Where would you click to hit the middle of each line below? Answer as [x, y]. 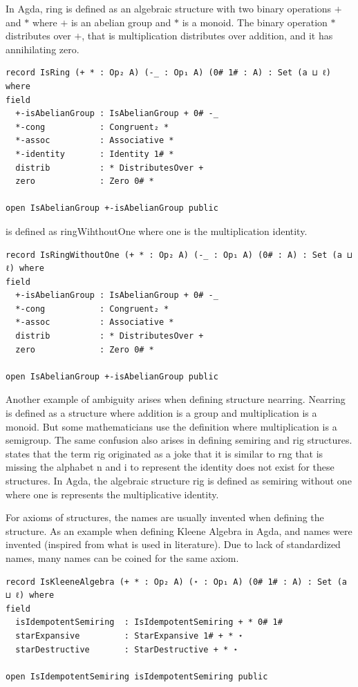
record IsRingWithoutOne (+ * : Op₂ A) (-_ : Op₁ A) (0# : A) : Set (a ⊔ [179, 255]
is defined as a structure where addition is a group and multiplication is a [161, 413]
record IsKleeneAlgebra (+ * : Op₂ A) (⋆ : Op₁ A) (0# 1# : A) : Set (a [176, 582]
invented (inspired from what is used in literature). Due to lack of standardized [173, 544]
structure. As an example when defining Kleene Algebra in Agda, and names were [179, 530]
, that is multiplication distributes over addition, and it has [207, 36]
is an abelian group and [121, 22]
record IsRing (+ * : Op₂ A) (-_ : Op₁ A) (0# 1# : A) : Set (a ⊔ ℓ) [169, 73]
